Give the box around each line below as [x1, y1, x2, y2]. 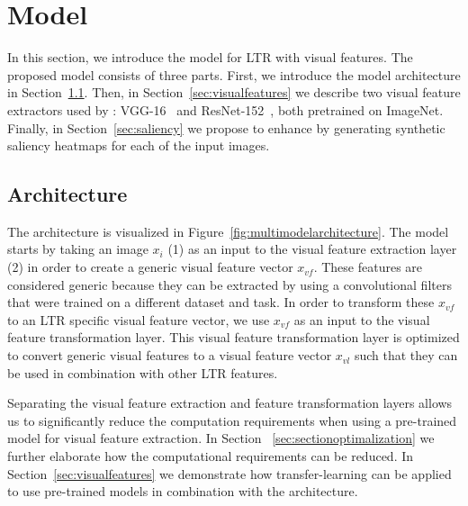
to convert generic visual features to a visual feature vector [7, 346, 332, 365]
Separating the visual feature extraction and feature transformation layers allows [7, 393, 453, 412]
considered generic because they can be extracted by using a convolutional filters [7, 275, 452, 294]
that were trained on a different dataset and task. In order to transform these [7, 293, 435, 312]
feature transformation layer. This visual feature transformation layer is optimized [7, 328, 460, 347]
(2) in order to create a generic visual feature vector [7, 258, 293, 276]
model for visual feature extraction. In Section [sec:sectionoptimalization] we [7, 429, 435, 447]
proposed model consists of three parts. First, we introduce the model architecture [7, 65, 461, 84]
